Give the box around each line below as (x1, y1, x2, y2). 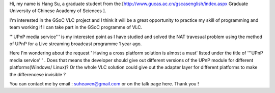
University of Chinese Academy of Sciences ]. (9, 8, 106, 14)
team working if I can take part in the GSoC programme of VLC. (9, 24, 143, 30)
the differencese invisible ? (9, 71, 66, 77)
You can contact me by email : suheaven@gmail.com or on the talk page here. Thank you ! (9, 80, 199, 86)
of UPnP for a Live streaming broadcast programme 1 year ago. (9, 41, 142, 47)
